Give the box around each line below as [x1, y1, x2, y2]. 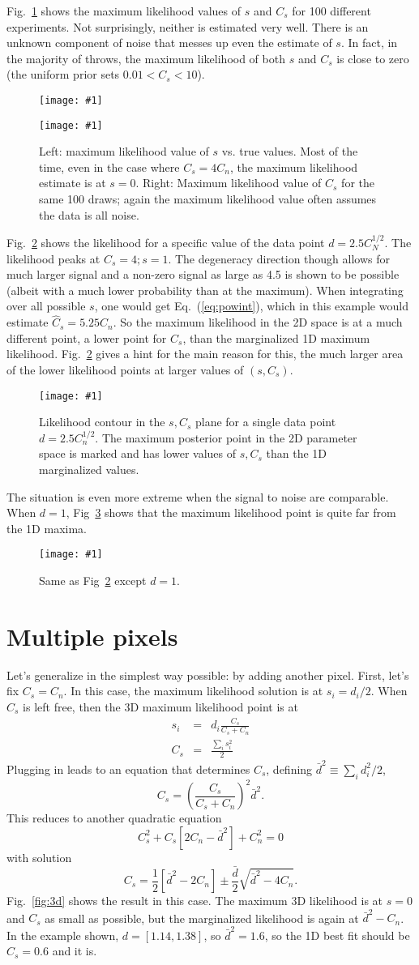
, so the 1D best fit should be [264, 926, 410, 943]
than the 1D [266, 445, 327, 462]
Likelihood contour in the [39, 413, 165, 430]
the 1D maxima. [6, 519, 87, 536]
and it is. [52, 942, 97, 959]
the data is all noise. [39, 206, 139, 223]
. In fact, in [340, 34, 398, 51]
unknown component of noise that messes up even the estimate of [6, 34, 332, 51]
